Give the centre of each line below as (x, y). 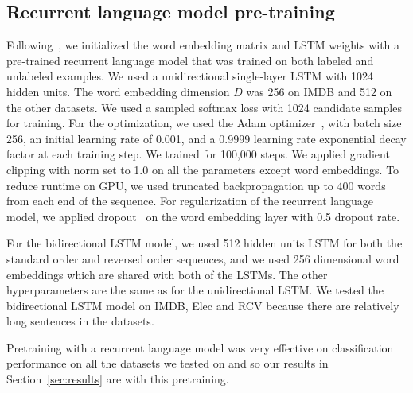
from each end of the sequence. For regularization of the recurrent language (190, 201)
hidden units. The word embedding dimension (118, 91)
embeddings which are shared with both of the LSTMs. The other (167, 274)
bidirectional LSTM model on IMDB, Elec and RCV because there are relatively (203, 305)
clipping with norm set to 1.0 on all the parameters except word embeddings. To (203, 169)
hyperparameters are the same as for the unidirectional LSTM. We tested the (195, 290)
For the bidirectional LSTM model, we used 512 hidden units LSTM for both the (205, 243)
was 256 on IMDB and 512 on (319, 91)
